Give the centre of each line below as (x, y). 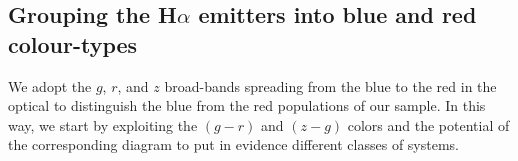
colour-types (73, 43)
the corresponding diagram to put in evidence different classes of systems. (233, 144)
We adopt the (50, 85)
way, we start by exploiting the (103, 124)
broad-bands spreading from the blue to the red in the (330, 85)
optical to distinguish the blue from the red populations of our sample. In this (247, 105)
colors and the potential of (428, 124)
